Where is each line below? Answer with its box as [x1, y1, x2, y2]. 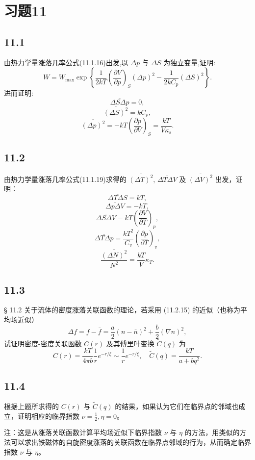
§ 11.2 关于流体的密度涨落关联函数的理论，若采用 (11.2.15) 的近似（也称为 [4, 305, 240, 315]
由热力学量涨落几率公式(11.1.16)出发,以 [4, 57, 128, 67]
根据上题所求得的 [4, 401, 59, 411]
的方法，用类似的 [184, 427, 240, 437]
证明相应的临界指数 [17, 410, 79, 421]
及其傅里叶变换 [106, 338, 154, 348]
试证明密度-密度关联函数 [4, 338, 82, 348]
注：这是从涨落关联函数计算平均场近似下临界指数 [4, 427, 162, 437]
